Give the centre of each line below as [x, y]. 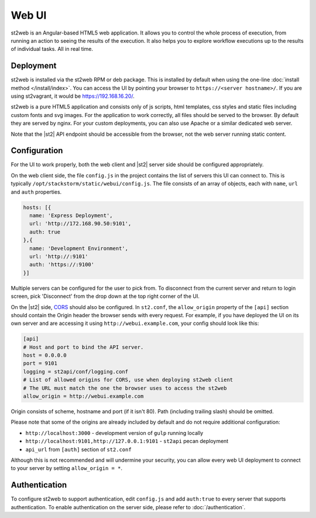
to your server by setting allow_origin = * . [67, 468]
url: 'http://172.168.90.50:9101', [80, 224]
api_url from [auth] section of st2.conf [78, 449]
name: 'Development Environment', [79, 248]
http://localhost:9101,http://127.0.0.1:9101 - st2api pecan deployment [127, 441]
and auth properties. [36, 192]
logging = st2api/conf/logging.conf [76, 371]
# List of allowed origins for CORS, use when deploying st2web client [128, 380]
